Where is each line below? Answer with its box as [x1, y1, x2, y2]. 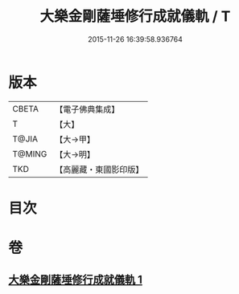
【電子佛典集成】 [55, 104, 120, 115]
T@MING [12, 148, 47, 159]
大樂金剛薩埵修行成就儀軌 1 [8, 273, 143, 287]
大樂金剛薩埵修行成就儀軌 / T [39, 7, 231, 26]
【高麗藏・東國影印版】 [55, 164, 144, 175]
